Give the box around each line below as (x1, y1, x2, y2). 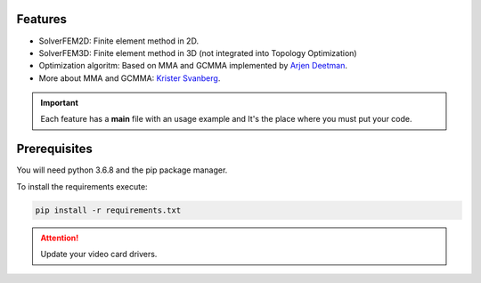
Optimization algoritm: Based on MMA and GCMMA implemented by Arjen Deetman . (38, 61, 347, 71)
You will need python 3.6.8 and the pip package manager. (16, 165, 228, 175)
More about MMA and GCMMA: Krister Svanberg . (38, 72, 221, 84)
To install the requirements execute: (16, 181, 148, 191)
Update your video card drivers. (40, 249, 158, 260)
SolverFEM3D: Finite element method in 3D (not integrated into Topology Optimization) (38, 47, 357, 58)
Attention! (40, 232, 79, 243)
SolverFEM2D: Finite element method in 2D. (38, 36, 200, 46)
